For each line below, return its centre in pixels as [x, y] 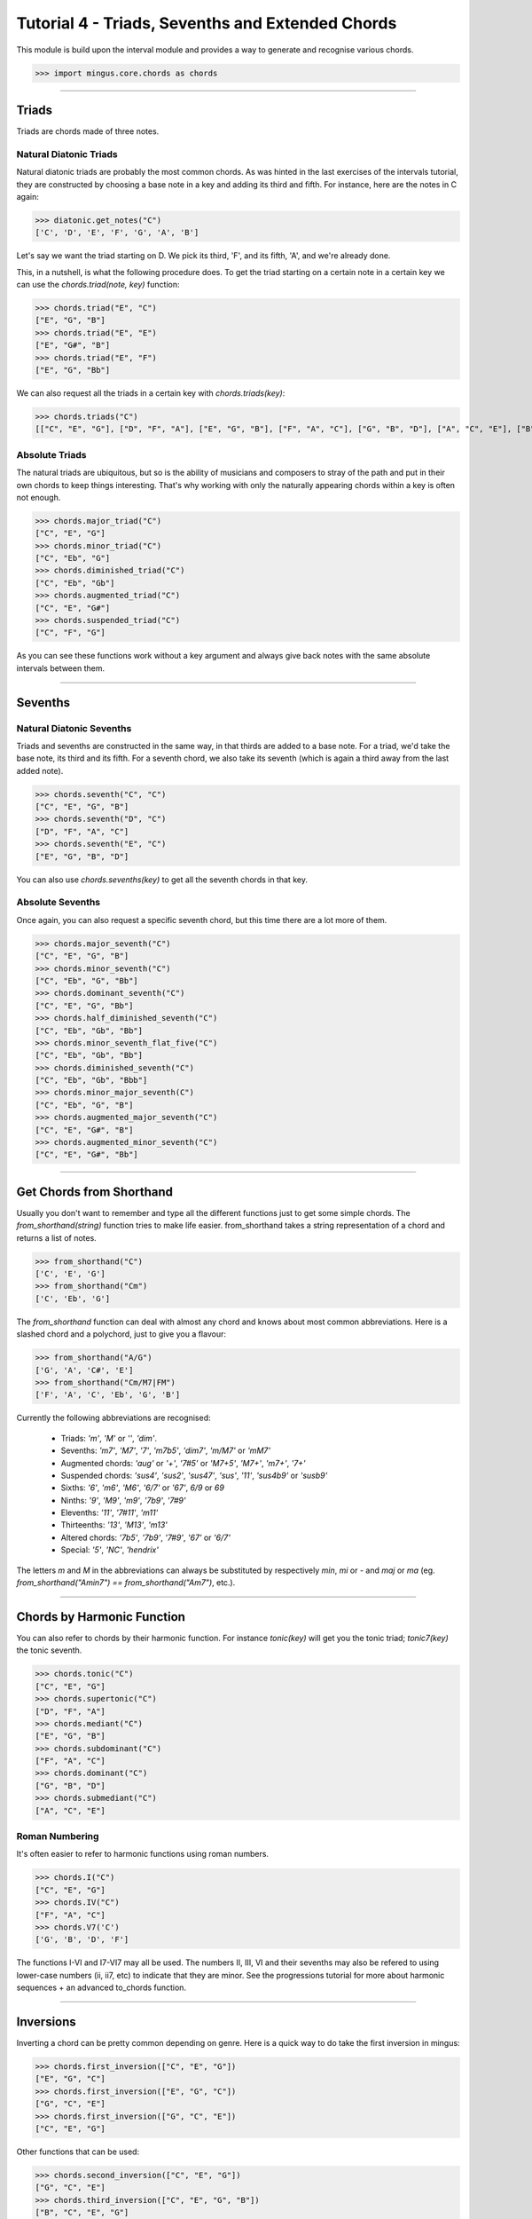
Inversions [47, 2022]
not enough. [39, 497]
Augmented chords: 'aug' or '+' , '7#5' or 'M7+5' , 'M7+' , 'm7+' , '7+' [183, 1463]
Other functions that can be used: [78, 2152]
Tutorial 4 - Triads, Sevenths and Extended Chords [207, 23]
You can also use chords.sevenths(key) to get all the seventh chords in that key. [162, 880]
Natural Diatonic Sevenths [74, 728]
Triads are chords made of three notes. [88, 131]
